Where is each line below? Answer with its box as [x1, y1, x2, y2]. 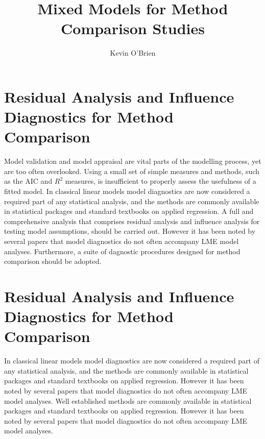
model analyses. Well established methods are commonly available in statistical [4, 395, 252, 406]
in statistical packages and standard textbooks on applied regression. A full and [4, 206, 254, 216]
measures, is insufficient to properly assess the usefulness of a [65, 176, 256, 186]
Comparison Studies [61, 18, 205, 39]
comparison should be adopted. [4, 256, 102, 266]
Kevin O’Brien [110, 47, 156, 58]
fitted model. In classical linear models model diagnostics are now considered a [4, 186, 250, 196]
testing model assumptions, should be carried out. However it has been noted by [4, 226, 256, 236]
